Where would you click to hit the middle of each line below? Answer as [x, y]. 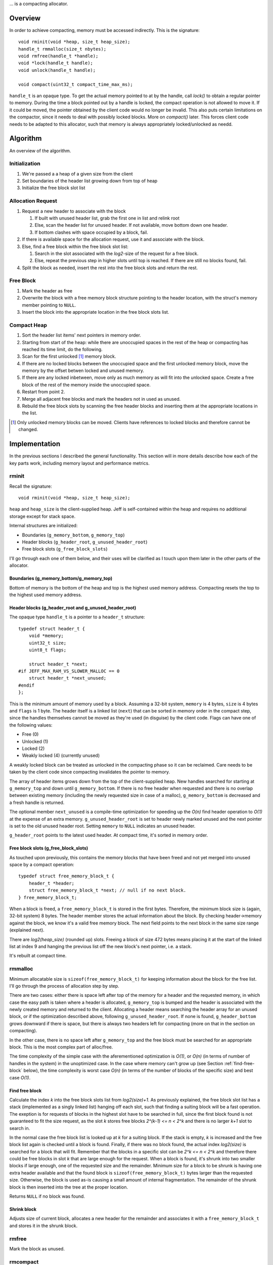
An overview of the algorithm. [40, 151]
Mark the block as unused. [37, 1249]
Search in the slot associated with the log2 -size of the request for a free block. [117, 254]
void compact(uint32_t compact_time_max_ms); [76, 84]
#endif [27, 685]
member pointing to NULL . [49, 305]
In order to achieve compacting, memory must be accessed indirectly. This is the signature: [104, 30]
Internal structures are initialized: [43, 526]
